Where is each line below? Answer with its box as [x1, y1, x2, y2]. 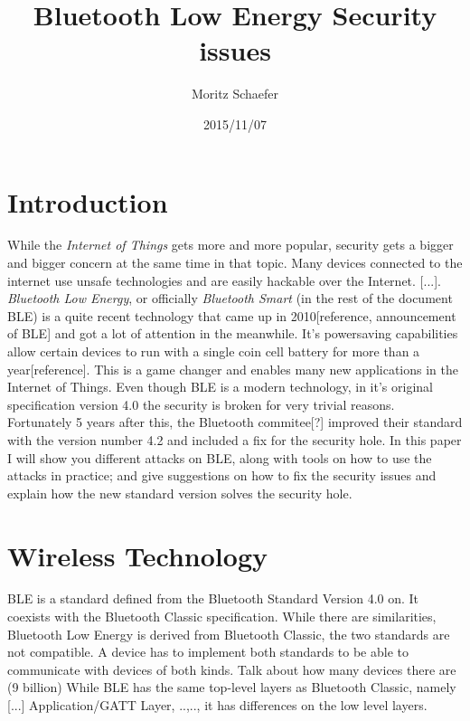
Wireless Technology [7, 536, 268, 574]
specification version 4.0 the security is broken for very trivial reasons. [7, 394, 395, 413]
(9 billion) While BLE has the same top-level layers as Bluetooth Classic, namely [7, 678, 456, 697]
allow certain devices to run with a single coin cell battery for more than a [7, 342, 420, 360]
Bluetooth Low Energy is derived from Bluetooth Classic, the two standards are [7, 624, 450, 643]
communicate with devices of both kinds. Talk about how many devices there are [7, 659, 456, 678]
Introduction [7, 183, 168, 220]
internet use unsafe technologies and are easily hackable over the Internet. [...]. [7, 270, 441, 289]
